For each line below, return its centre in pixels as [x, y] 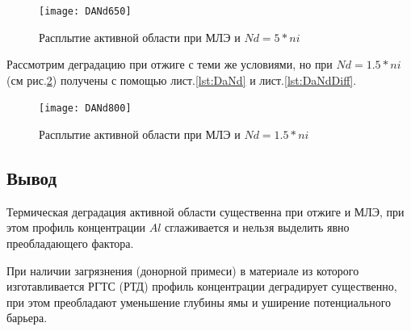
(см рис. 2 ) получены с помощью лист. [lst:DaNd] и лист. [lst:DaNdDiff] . [182, 80]
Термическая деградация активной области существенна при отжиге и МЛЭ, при [205, 211]
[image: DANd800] [85, 109]
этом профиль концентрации [76, 227]
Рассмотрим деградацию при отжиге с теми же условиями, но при [170, 64]
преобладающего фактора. [70, 243]
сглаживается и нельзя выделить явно [257, 227]
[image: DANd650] [85, 11]
